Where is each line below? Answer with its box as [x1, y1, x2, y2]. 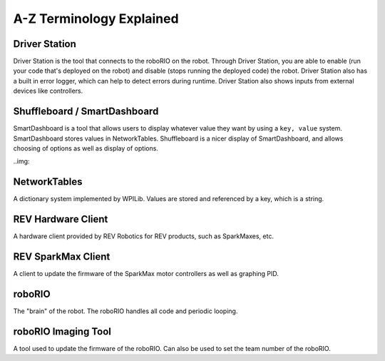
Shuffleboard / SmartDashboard [13, 106, 159, 118]
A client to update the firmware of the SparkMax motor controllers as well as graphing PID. [13, 270, 279, 278]
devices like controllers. [13, 86, 83, 96]
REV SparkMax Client [13, 250, 111, 263]
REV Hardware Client [13, 213, 108, 225]
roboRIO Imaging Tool [13, 325, 112, 337]
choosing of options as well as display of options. [13, 143, 158, 153]
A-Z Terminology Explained [13, 11, 179, 26]
